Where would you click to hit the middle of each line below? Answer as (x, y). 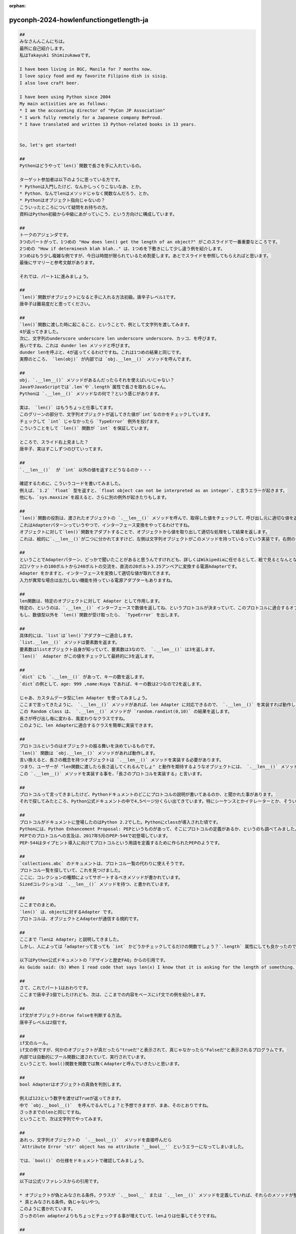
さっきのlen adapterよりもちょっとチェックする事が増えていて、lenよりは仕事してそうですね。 (119, 1216)
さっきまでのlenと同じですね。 (52, 1112)
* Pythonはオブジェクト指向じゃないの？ (62, 200)
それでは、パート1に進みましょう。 (55, 276)
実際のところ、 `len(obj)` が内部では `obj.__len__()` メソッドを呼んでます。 (107, 359)
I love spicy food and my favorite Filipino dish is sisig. (94, 76)
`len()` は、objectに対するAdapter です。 (67, 912)
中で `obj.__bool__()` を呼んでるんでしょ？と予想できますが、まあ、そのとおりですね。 (115, 1105)
